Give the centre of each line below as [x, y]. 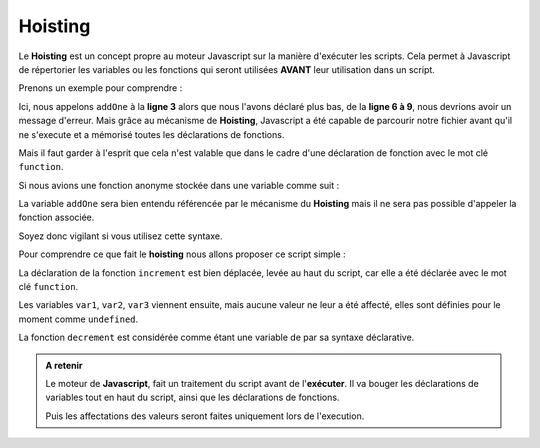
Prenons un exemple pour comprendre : [100, 88]
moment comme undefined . [78, 319]
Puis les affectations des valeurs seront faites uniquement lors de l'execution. [205, 416]
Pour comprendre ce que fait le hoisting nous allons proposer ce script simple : [182, 254]
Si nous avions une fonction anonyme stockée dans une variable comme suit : [179, 185]
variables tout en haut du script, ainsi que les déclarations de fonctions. [192, 397]
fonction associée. [56, 217]
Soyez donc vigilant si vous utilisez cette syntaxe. [120, 236]
